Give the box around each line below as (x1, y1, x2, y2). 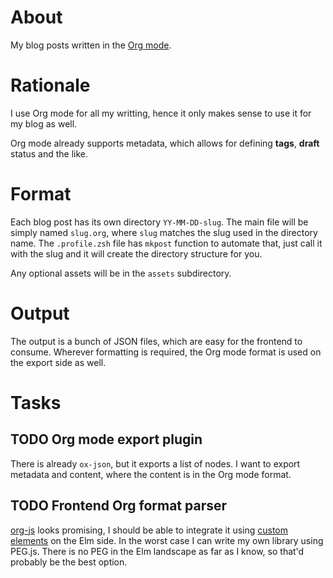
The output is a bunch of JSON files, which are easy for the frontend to (10, 335, 303, 347)
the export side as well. (10, 356, 107, 368)
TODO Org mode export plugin (10, 431, 203, 448)
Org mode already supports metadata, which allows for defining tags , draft (10, 137, 320, 149)
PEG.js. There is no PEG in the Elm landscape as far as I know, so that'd (10, 545, 305, 557)
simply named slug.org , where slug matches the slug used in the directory (10, 226, 318, 238)
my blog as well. (10, 117, 78, 130)
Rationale (10, 74, 91, 97)
